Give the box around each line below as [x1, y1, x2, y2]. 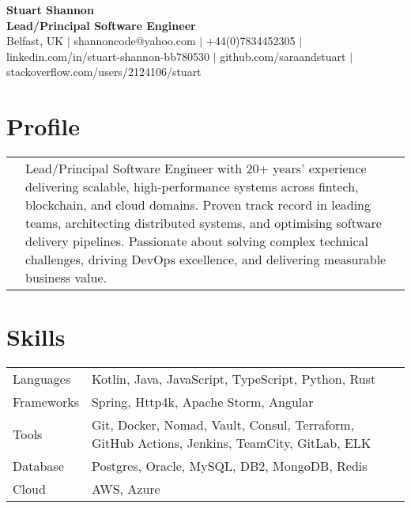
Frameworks [13, 392, 79, 411]
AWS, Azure [91, 480, 160, 499]
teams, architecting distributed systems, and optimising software [25, 214, 382, 233]
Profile [6, 110, 80, 142]
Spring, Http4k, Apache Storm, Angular [91, 392, 314, 411]
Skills [6, 320, 66, 353]
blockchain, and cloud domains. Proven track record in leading [25, 195, 371, 214]
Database [13, 457, 64, 476]
